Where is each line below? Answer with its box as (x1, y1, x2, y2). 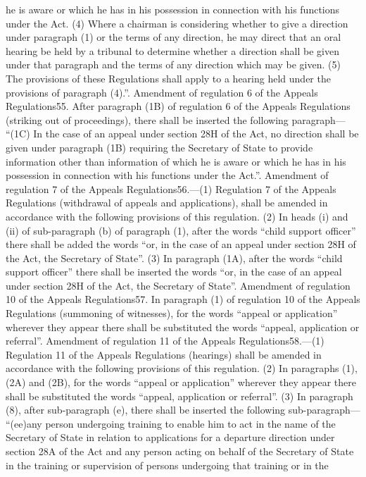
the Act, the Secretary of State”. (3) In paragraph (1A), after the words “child (6, 250, 343, 265)
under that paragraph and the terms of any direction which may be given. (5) (6, 57, 341, 72)
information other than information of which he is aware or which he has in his (6, 154, 346, 168)
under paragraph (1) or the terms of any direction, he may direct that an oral (6, 30, 341, 44)
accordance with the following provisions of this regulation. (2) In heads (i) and (6, 209, 348, 223)
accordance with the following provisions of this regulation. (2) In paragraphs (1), (6, 361, 358, 376)
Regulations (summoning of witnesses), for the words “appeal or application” (6, 306, 338, 321)
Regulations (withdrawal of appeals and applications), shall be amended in (6, 195, 328, 210)
